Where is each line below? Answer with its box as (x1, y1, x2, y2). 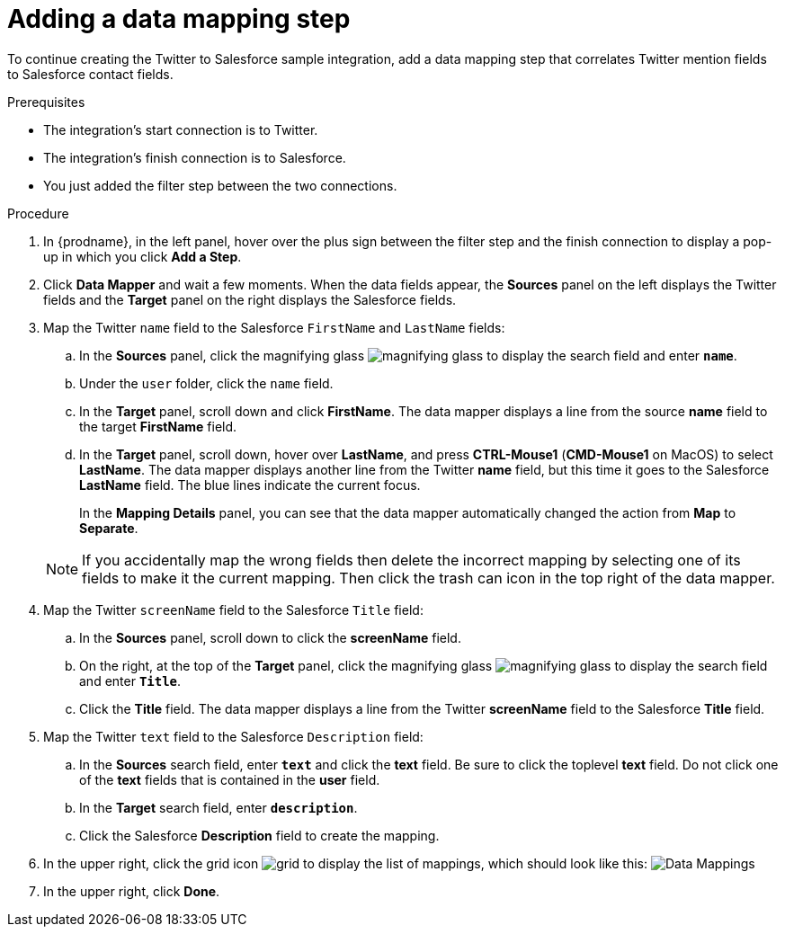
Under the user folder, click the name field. (79, 375, 334, 391)
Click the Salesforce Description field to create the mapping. (79, 827, 440, 843)
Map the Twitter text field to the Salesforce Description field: (43, 728, 424, 744)
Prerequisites (7, 93, 85, 110)
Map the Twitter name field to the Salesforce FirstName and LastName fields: (43, 319, 505, 335)
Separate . (79, 520, 138, 536)
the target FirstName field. (79, 418, 237, 434)
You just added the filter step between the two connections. (43, 177, 397, 193)
